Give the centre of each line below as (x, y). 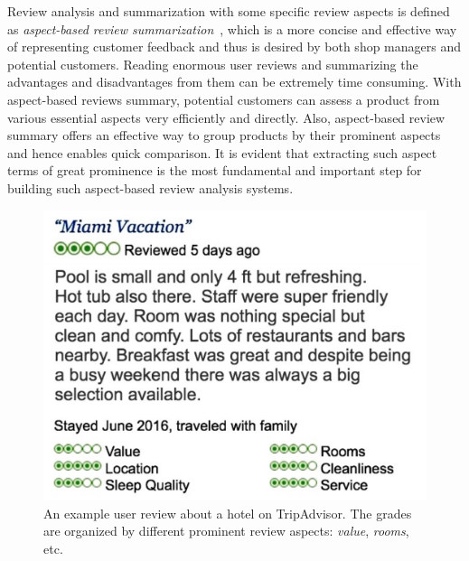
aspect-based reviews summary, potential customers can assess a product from (224, 99)
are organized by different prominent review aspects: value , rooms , (226, 531)
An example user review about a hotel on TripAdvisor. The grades (228, 513)
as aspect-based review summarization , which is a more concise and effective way (232, 28)
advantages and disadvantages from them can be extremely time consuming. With (234, 82)
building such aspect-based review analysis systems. (150, 187)
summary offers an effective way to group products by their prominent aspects (224, 135)
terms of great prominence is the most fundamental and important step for (215, 170)
